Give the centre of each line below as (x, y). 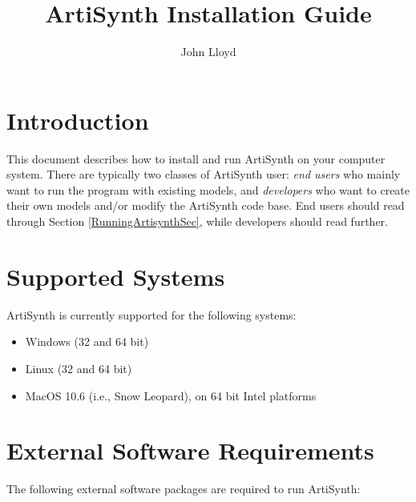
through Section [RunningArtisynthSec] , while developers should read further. (197, 221)
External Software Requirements (190, 450)
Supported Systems (116, 276)
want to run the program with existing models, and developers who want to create (208, 189)
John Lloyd (208, 52)
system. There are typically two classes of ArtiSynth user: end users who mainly (204, 174)
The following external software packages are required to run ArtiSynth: (184, 489)
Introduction (78, 120)
